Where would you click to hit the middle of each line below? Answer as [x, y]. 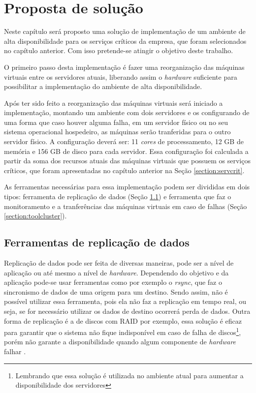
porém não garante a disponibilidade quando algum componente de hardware [120, 342]
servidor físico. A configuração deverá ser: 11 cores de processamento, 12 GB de [124, 141]
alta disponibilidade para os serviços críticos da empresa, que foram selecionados [125, 41]
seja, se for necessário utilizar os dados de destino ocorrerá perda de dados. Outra [127, 311]
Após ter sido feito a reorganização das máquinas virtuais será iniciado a [113, 103]
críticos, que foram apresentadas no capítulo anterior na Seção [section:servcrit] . [124, 170]
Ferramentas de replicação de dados [97, 242]
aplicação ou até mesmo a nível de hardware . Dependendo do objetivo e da [116, 272]
